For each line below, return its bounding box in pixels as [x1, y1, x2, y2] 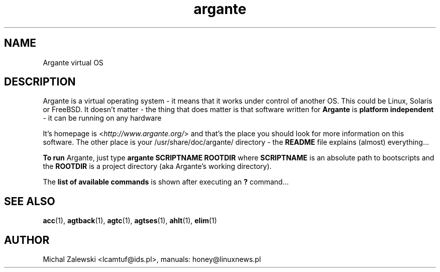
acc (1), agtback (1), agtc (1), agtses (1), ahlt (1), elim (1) [43, 216, 217, 225]
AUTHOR [4, 233, 50, 246]
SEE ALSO [4, 195, 55, 208]
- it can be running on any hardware [43, 114, 162, 123]
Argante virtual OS [43, 58, 103, 67]
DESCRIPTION [4, 75, 76, 88]
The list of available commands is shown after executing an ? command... [43, 177, 289, 187]
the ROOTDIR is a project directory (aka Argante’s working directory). [43, 162, 272, 171]
